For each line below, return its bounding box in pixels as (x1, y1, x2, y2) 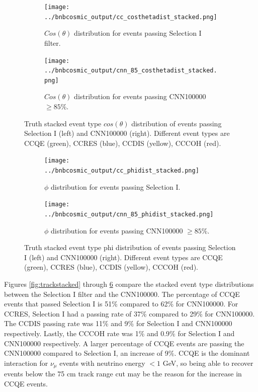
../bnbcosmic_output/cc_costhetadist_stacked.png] (44, 13, 217, 21)
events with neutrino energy (59, 357, 145, 368)
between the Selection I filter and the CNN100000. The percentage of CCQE (4, 288, 240, 299)
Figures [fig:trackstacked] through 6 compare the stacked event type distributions (4, 279, 254, 289)
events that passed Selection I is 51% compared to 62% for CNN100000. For (4, 298, 238, 309)
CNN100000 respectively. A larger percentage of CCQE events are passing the (4, 338, 244, 348)
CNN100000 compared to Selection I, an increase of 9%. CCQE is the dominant (4, 348, 250, 358)
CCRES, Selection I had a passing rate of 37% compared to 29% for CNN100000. (4, 308, 255, 319)
